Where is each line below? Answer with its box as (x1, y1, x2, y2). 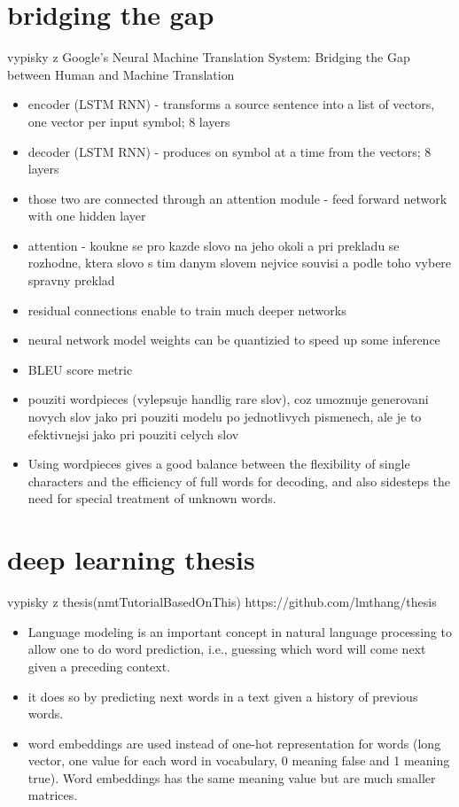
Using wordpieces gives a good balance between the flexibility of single (27, 454, 410, 473)
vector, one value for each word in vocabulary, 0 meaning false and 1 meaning (27, 751, 450, 770)
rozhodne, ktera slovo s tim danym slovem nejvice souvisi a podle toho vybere (27, 253, 452, 272)
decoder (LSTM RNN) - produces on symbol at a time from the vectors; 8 (27, 142, 432, 160)
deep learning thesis (7, 541, 255, 578)
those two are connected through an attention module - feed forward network (27, 189, 447, 207)
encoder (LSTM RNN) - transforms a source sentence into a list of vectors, (27, 95, 435, 113)
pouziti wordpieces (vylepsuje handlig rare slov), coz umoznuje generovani (27, 390, 429, 408)
